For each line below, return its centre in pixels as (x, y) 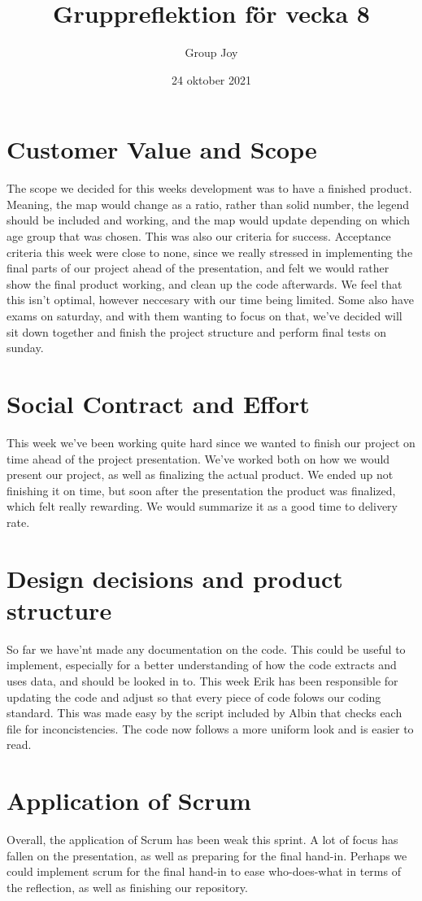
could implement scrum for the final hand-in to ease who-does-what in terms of (204, 871)
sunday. (25, 348)
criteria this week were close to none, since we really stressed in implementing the (210, 252)
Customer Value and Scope (162, 149)
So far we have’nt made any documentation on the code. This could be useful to (206, 649)
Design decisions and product (175, 578)
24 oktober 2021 (211, 79)
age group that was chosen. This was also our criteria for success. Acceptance (199, 236)
